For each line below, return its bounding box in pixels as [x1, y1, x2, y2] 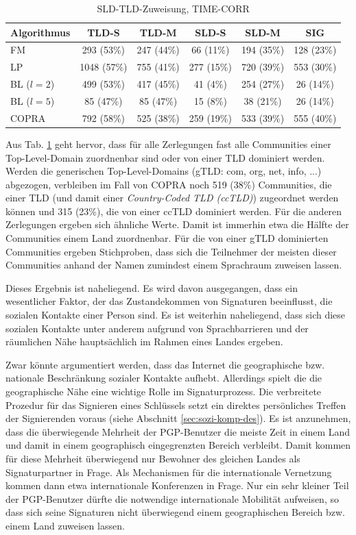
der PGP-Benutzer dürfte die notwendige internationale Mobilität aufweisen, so [5, 491, 339, 506]
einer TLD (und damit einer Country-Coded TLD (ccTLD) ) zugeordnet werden [5, 190, 339, 205]
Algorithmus [10, 25, 71, 39]
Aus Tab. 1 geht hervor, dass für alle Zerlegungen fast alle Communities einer [5, 136, 331, 151]
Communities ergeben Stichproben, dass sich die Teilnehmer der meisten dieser [5, 244, 337, 258]
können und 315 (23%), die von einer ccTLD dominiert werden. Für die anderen [5, 203, 342, 218]
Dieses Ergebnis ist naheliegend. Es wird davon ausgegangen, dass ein [5, 280, 298, 295]
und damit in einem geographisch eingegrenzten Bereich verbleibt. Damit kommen [5, 438, 351, 452]
